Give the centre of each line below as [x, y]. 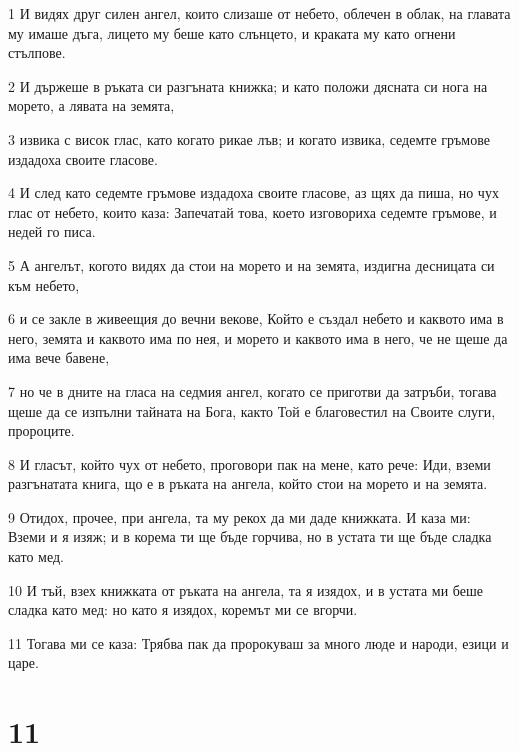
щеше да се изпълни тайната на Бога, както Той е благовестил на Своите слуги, [252, 410]
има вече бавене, [59, 357]
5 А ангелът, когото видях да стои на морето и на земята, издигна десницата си [251, 264]
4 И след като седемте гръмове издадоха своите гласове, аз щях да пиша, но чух [253, 192]
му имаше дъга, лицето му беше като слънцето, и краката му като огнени [232, 32]
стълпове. [37, 52]
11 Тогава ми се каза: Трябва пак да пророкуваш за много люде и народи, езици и [258, 642]
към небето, [44, 284]
